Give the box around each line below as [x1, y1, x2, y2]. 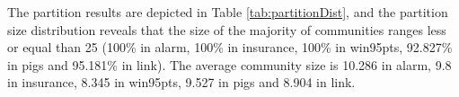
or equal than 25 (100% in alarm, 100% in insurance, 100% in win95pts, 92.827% [7, 38, 453, 57]
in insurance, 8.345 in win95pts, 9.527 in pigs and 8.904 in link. [7, 73, 356, 92]
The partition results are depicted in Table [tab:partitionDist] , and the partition [7, 3, 448, 21]
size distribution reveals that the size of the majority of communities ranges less [7, 20, 446, 39]
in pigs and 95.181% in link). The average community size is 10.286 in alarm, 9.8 [7, 55, 452, 74]
